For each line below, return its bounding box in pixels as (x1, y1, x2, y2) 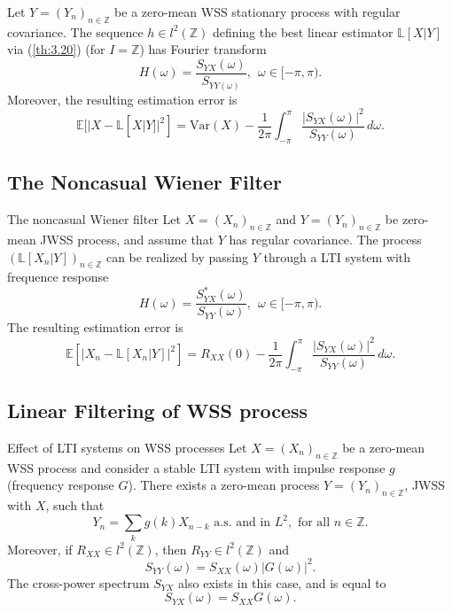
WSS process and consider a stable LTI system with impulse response (7, 458, 386, 476)
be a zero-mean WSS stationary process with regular (114, 3, 401, 20)
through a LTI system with (263, 247, 411, 266)
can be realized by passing (105, 247, 248, 266)
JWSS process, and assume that (40, 229, 214, 248)
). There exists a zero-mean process (128, 476, 320, 494)
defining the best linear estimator (212, 22, 394, 41)
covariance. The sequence (7, 22, 144, 41)
